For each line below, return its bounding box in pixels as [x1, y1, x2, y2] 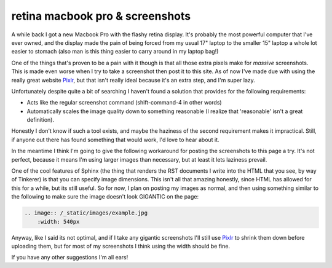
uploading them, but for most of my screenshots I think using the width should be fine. [11, 242, 231, 250]
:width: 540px [37, 218, 80, 225]
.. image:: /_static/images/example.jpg [24, 210, 148, 216]
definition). [26, 116, 55, 124]
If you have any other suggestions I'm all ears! [11, 254, 128, 261]
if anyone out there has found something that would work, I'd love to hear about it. [11, 136, 219, 143]
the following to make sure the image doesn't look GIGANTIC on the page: [11, 193, 199, 200]
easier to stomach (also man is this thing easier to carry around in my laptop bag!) [11, 48, 219, 55]
